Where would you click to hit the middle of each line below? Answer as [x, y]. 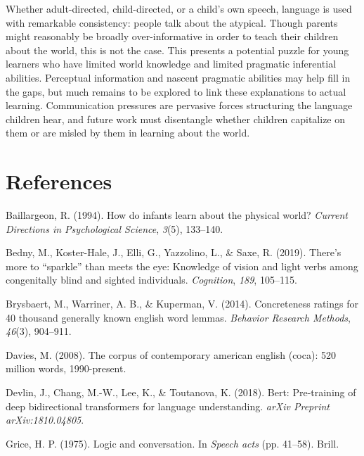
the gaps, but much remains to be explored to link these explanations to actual [176, 91]
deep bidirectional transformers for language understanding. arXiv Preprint [168, 406]
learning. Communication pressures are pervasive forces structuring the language [179, 105]
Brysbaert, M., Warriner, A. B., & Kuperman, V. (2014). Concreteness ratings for [182, 304]
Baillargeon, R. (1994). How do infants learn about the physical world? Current [177, 215]
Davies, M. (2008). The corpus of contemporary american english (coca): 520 [171, 354]
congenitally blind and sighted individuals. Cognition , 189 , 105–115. [151, 280]
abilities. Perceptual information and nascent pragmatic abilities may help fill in [178, 77]
